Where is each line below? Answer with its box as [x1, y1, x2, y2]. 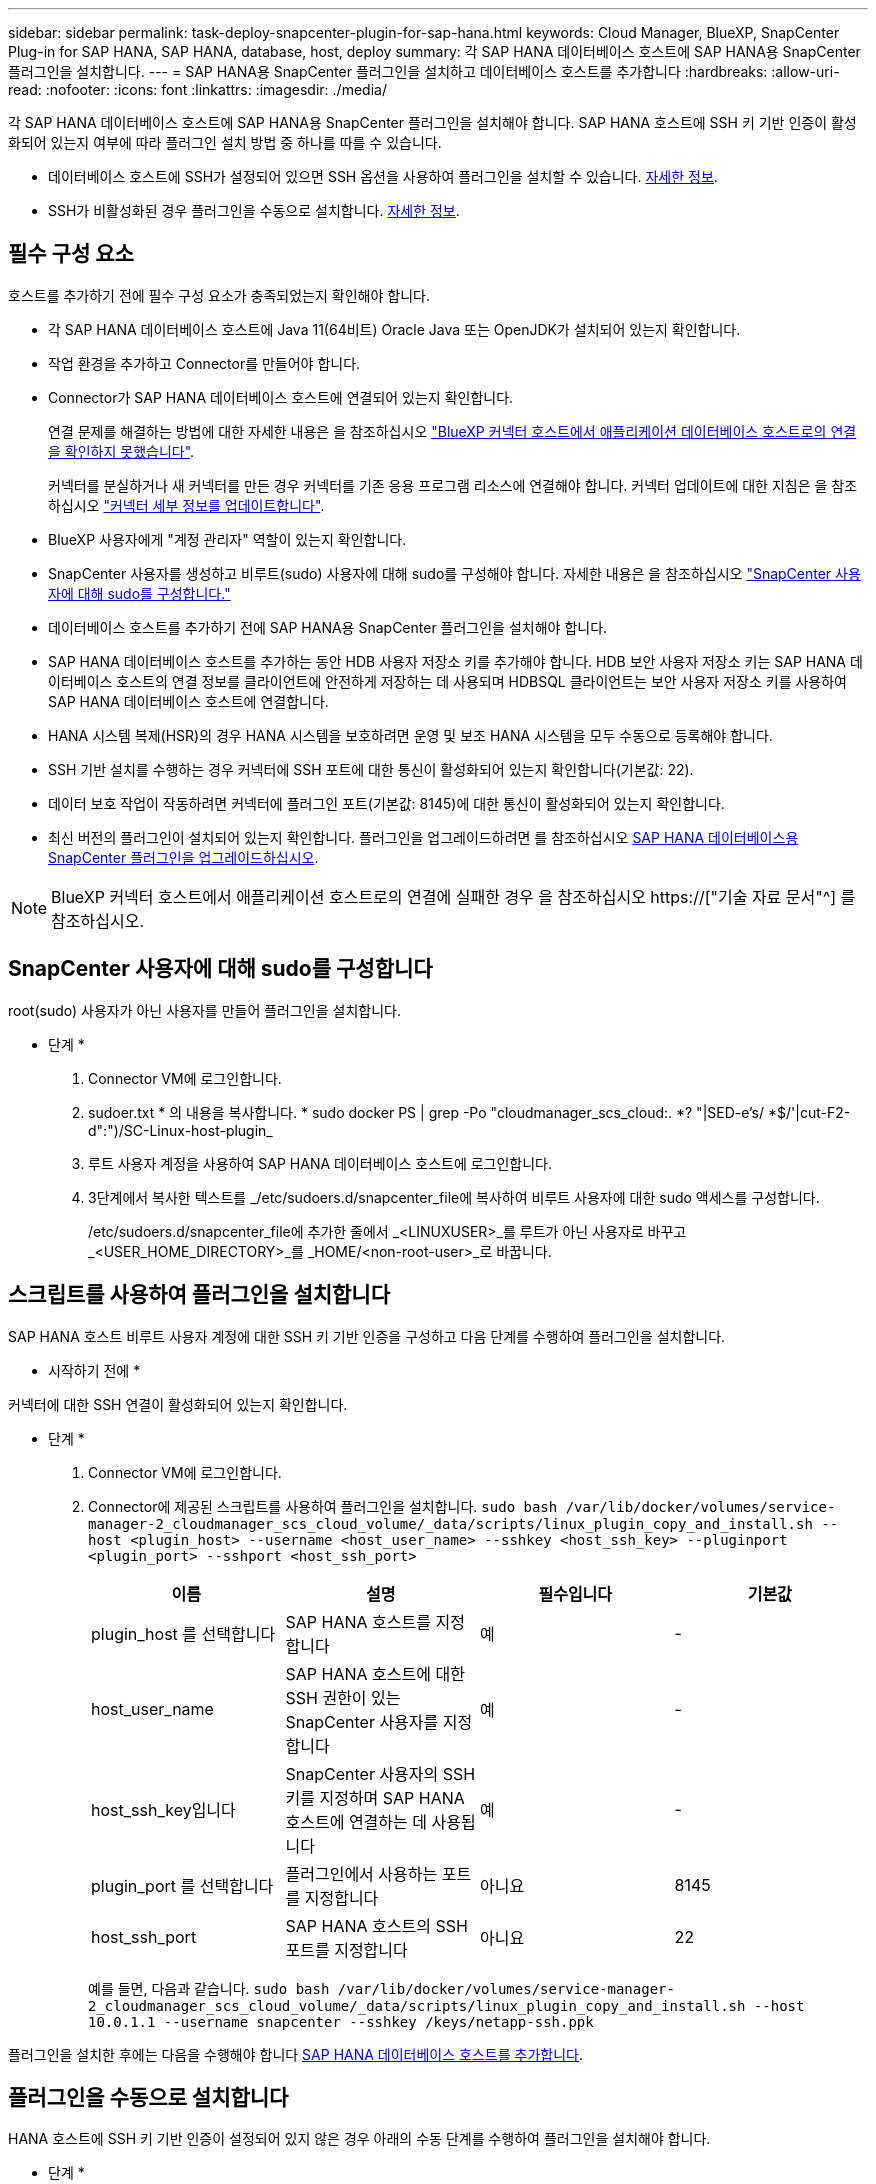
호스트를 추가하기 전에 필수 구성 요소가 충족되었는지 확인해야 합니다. [8, 286, 430, 304]
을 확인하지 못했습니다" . [48, 442, 195, 460]
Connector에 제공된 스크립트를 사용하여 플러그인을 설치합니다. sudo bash [88, 1497, 558, 1515]
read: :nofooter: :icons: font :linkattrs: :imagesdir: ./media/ [8, 81, 387, 98]
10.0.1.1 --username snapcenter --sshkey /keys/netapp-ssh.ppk [88, 2013, 594, 2030]
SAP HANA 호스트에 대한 [285, 1663, 465, 1684]
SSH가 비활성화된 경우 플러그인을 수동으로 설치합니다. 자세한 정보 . [48, 202, 460, 219]
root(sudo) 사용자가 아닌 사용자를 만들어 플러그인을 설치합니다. [8, 1001, 401, 1019]
